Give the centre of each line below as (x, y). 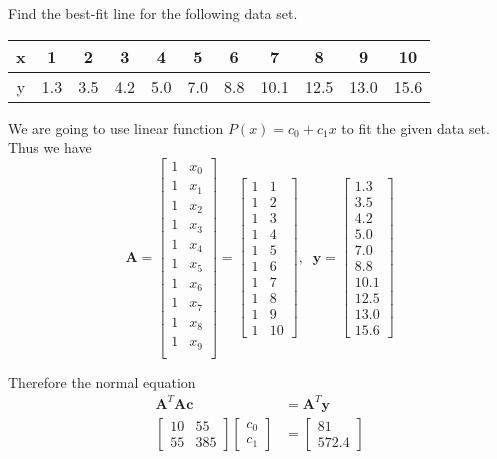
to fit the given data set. (415, 127)
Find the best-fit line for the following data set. (153, 13)
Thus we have (50, 147)
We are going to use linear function (116, 127)
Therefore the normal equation (102, 381)
